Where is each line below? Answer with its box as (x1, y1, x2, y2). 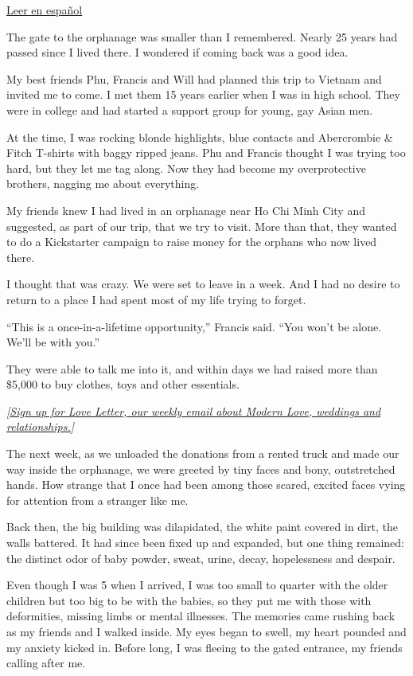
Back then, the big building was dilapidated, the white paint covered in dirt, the (6, 518, 398, 535)
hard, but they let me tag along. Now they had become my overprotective (6, 159, 366, 176)
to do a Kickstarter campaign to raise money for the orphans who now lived (6, 233, 377, 250)
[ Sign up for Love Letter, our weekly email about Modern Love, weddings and (6, 402, 381, 419)
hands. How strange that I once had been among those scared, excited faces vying (6, 476, 406, 493)
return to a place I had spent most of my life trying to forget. (6, 291, 306, 307)
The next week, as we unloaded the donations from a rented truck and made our (6, 445, 399, 462)
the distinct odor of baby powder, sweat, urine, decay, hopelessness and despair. (6, 549, 395, 566)
